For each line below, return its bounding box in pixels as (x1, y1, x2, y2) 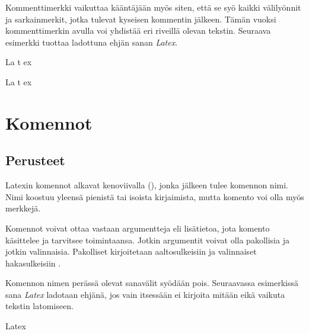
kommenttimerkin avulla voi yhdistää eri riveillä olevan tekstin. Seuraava (5, 24, 271, 37)
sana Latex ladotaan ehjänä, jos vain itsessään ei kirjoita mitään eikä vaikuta (5, 288, 285, 300)
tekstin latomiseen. (5, 300, 74, 312)
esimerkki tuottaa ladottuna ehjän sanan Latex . (5, 36, 178, 48)
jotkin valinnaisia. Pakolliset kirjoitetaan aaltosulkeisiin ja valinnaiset (5, 245, 257, 258)
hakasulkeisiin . (5, 256, 61, 269)
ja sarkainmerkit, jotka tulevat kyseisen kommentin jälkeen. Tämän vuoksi (5, 12, 276, 25)
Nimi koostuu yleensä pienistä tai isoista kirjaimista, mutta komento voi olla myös (5, 190, 304, 203)
